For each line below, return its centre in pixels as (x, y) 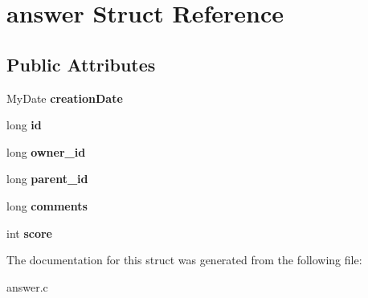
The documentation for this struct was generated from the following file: (184, 260)
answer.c (27, 286)
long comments (47, 205)
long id (24, 125)
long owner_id (46, 151)
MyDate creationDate (65, 98)
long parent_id (47, 179)
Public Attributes (81, 64)
